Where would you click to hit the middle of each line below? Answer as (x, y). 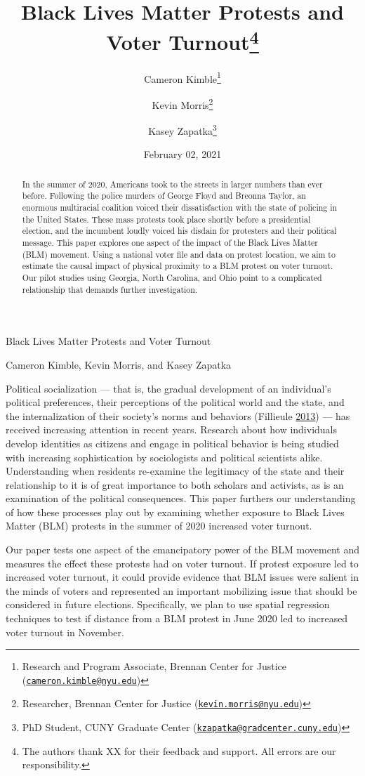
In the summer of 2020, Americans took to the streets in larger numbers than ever (172, 184)
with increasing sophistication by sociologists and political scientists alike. (164, 457)
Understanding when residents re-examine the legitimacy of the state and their (175, 471)
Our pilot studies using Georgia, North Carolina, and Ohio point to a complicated (172, 278)
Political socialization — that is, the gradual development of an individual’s (168, 388)
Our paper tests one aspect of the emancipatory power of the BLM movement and (182, 550)
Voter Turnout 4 (182, 40)
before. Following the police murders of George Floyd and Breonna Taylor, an (164, 196)
